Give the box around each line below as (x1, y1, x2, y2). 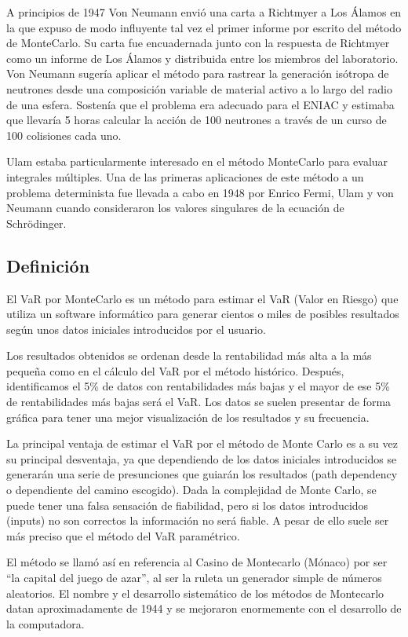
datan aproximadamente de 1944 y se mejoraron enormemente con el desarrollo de (6, 600, 402, 617)
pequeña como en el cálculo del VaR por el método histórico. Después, (6, 362, 344, 379)
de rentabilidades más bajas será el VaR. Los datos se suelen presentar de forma (6, 394, 392, 410)
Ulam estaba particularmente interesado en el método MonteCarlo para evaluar (6, 153, 388, 170)
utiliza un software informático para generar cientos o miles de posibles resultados (6, 306, 399, 322)
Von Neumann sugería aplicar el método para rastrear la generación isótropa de (6, 65, 389, 82)
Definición (6, 253, 90, 277)
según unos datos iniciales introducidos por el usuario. (6, 320, 266, 337)
